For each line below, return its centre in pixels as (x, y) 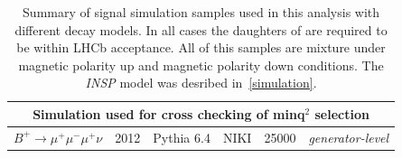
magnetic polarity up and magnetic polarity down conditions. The (201, 65)
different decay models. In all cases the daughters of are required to (201, 29)
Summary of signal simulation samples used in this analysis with (201, 12)
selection (342, 113)
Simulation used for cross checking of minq (169, 113)
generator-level (349, 137)
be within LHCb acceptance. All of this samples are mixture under (201, 47)
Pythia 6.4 (182, 137)
